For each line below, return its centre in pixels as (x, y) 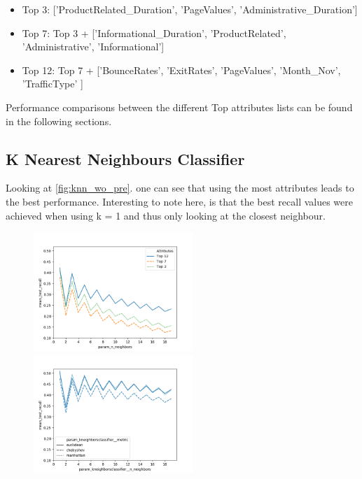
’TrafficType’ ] (53, 84)
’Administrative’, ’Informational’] (93, 47)
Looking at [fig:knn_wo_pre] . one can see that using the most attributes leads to (180, 188)
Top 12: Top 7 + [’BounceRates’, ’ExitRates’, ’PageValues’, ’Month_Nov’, (181, 70)
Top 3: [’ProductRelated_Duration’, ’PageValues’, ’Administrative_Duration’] (190, 9)
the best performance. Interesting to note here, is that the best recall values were (180, 201)
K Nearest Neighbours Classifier (125, 158)
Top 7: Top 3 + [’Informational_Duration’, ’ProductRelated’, (154, 33)
